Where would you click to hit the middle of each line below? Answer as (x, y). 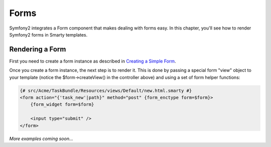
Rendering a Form (38, 49)
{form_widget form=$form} (62, 104)
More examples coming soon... (41, 138)
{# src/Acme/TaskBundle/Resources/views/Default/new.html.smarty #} (106, 90)
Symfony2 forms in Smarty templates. (48, 34)
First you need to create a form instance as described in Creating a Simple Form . (93, 61)
